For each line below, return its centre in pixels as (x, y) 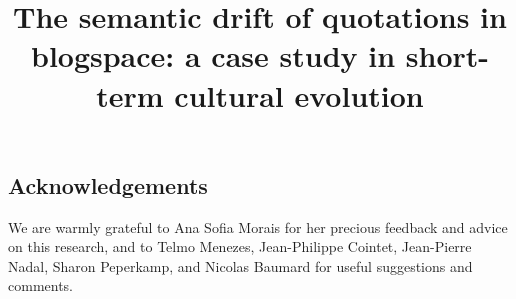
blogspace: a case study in (213, 55)
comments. (41, 285)
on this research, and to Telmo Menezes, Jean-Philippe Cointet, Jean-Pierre (240, 246)
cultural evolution (299, 94)
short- (447, 55)
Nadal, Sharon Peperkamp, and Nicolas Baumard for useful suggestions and (240, 265)
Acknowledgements (108, 184)
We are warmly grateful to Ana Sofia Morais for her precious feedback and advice (258, 226)
